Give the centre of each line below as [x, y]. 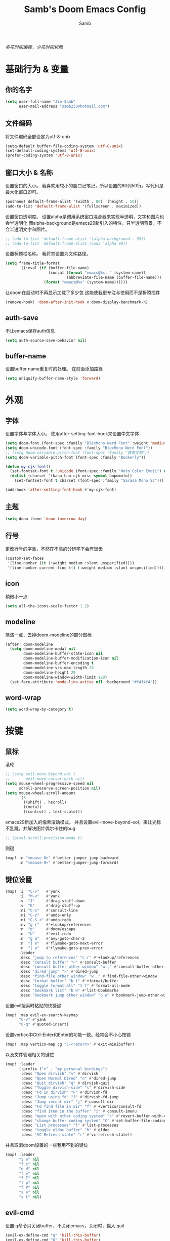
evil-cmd [20, 1213]
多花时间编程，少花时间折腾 [34, 47]
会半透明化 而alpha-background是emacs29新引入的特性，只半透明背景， [81, 223]
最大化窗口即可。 [23, 192]
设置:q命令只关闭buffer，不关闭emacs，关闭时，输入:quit [65, 1225]
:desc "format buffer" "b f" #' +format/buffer [69, 981]
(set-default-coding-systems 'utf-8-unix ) [51, 151]
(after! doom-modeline [29, 644]
